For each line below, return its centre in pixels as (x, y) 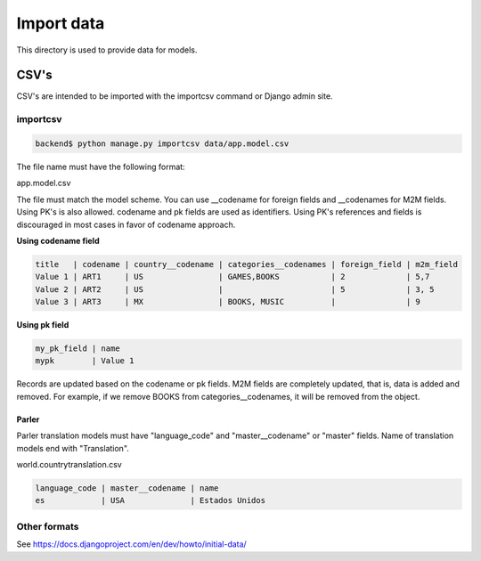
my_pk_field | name (77, 349)
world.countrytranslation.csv (69, 464)
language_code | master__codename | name (127, 488)
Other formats (48, 526)
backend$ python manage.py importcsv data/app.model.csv (162, 144)
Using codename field (58, 240)
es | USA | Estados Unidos (151, 500)
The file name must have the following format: (101, 167)
